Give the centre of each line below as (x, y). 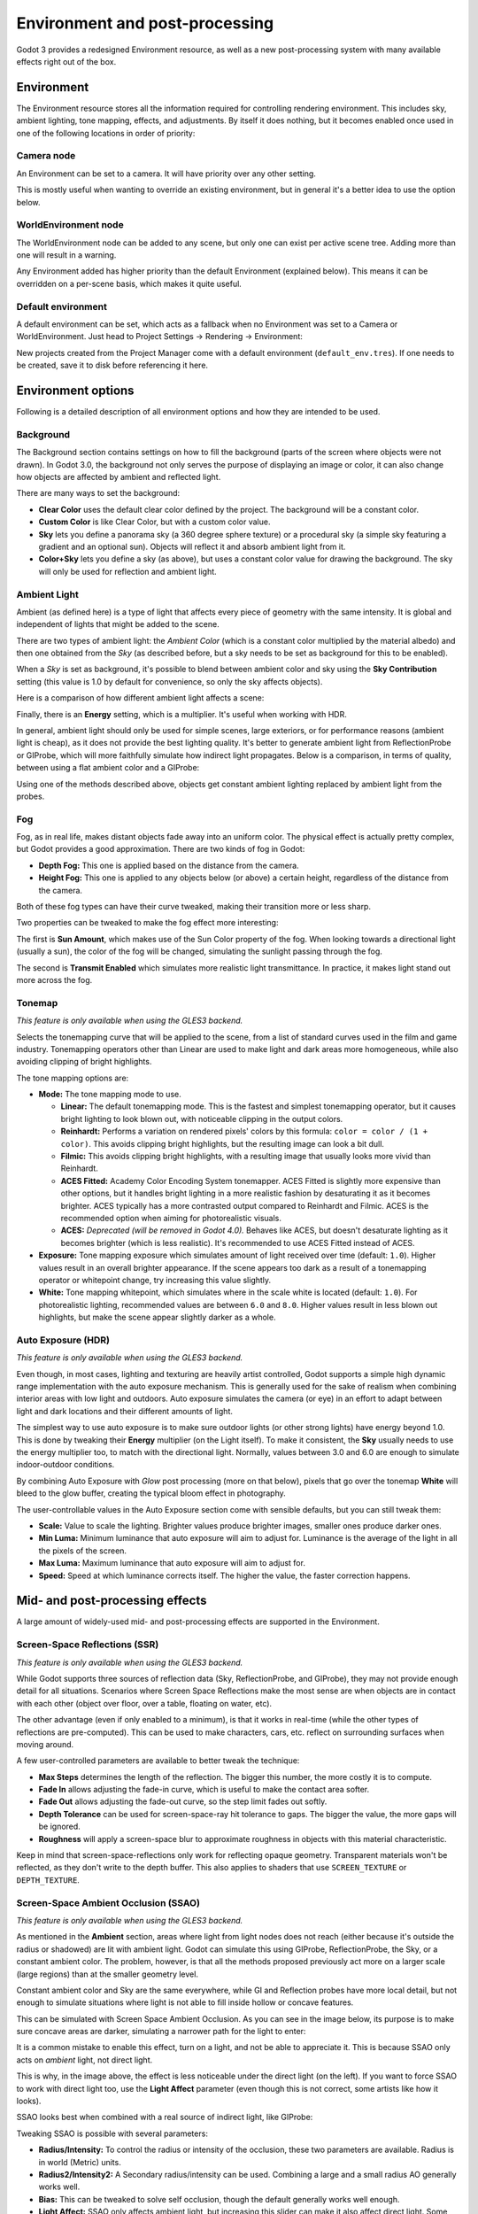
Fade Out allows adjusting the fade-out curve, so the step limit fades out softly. (183, 1801)
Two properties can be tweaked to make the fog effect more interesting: (147, 923)
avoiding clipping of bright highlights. (84, 1062)
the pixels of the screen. (83, 1551)
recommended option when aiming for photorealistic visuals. (171, 1218)
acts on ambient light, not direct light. (85, 2060)
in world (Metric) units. (80, 2162)
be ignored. (60, 1827)
